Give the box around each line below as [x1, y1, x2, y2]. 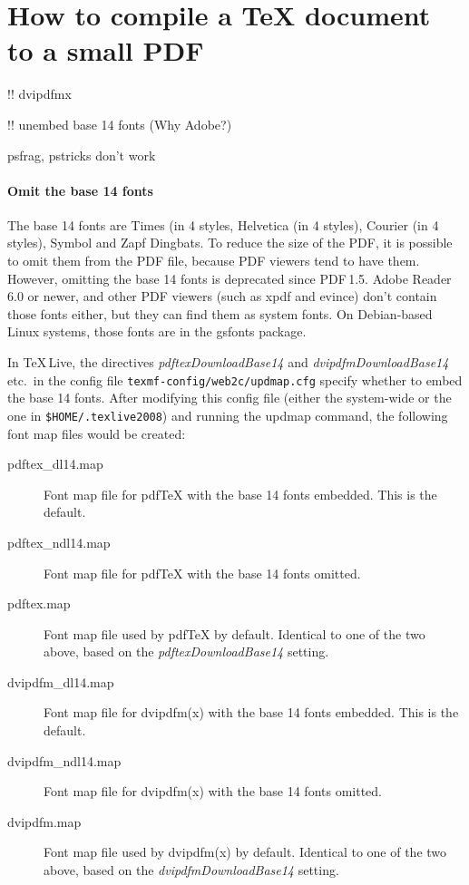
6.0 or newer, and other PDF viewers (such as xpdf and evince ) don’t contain [7, 287, 437, 306]
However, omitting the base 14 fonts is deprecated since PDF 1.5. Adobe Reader [7, 268, 452, 287]
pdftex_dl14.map [7, 454, 103, 473]
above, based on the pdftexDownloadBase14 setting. [44, 642, 329, 661]
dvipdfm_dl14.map [7, 672, 114, 691]
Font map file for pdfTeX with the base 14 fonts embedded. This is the [44, 484, 437, 503]
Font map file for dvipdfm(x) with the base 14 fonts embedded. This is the [44, 703, 459, 722]
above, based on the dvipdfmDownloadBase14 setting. [44, 861, 339, 880]
